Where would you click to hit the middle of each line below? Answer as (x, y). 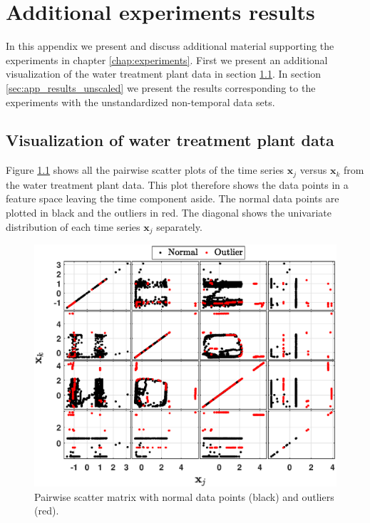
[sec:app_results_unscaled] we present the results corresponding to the (161, 87)
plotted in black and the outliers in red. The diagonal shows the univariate (169, 212)
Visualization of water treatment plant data (170, 140)
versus (313, 170)
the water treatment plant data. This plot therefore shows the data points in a (177, 184)
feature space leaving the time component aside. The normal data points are (173, 198)
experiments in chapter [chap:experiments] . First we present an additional (167, 59)
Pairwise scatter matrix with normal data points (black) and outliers (184, 496)
